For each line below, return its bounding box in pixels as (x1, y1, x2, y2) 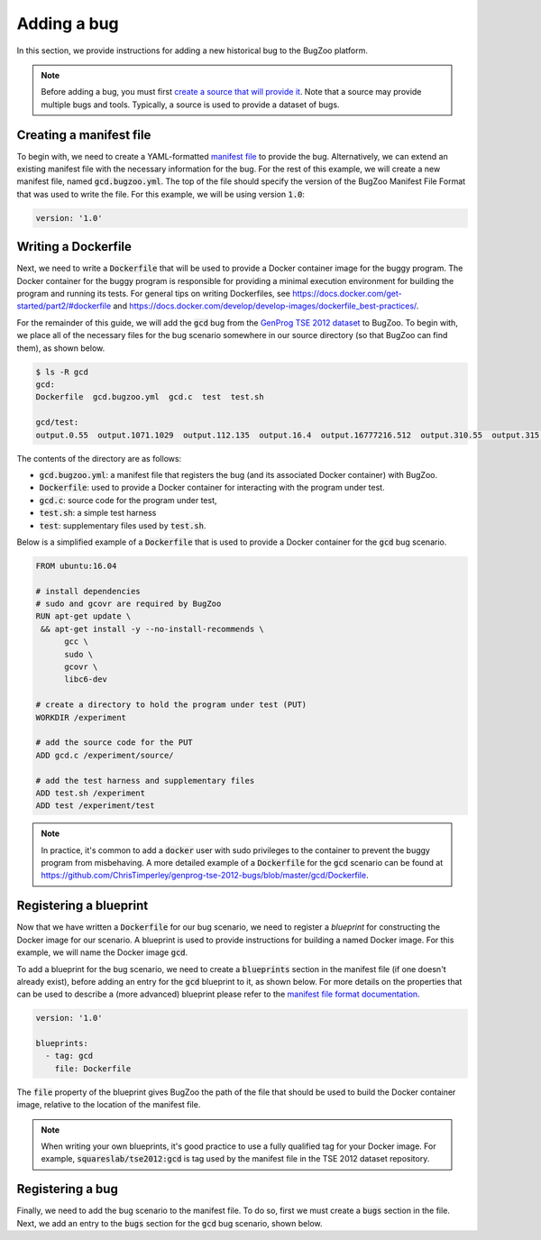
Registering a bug (16, 1181, 119, 1197)
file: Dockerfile (54, 1063, 132, 1073)
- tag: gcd (45, 1051, 94, 1061)
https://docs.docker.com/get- (291, 289, 402, 299)
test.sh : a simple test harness (39, 508, 157, 519)
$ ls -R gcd (35, 366, 89, 377)
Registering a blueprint (16, 898, 149, 914)
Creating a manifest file (16, 127, 151, 142)
